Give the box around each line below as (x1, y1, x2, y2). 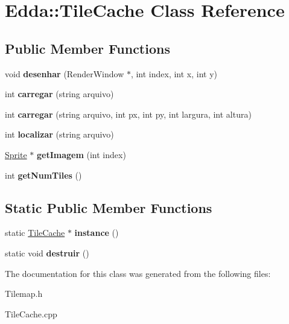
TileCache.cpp (5, 307, 57, 320)
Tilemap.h (5, 287, 43, 300)
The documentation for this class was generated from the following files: (5, 267, 271, 279)
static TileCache (5, 226, 65, 239)
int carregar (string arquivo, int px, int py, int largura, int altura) (5, 107, 252, 120)
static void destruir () (5, 246, 89, 259)
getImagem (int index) (36, 148, 126, 160)
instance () (74, 226, 119, 239)
